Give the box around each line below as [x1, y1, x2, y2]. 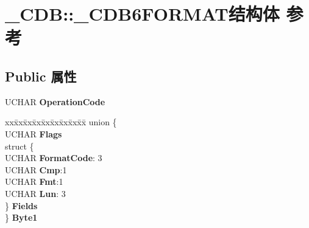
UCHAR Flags [5, 127, 62, 140]
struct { [5, 139, 34, 152]
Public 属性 [5, 66, 77, 85]
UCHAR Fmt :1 [5, 175, 63, 188]
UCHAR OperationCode [5, 95, 105, 108]
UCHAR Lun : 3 [5, 187, 66, 199]
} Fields [5, 199, 38, 212]
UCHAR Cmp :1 [5, 163, 67, 176]
